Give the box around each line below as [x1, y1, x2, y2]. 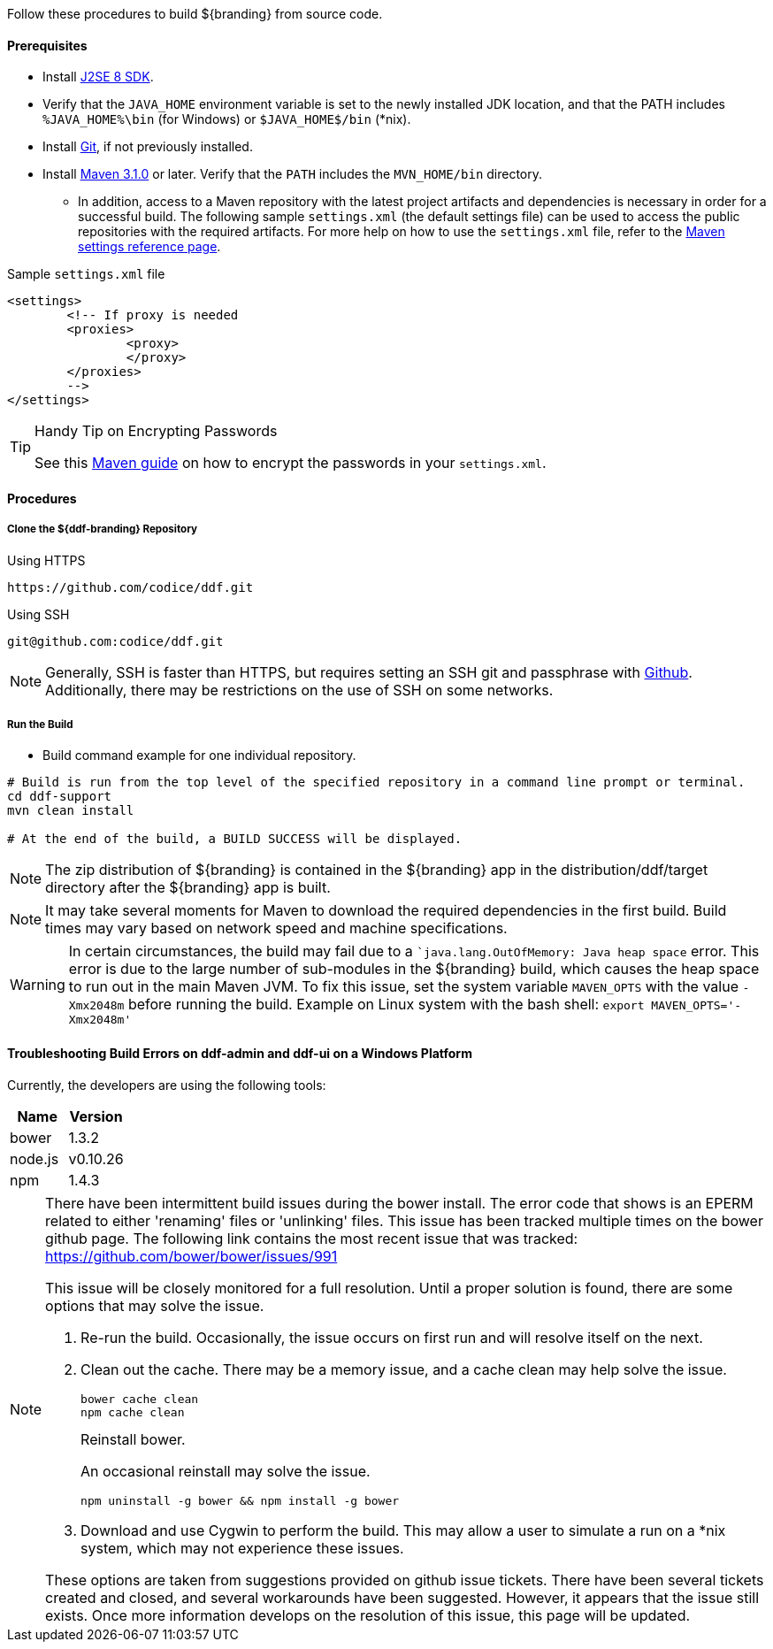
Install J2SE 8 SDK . [42, 69, 154, 85]
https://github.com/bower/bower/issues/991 [45, 1246, 338, 1265]
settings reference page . [78, 239, 221, 255]
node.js [10, 1149, 59, 1168]
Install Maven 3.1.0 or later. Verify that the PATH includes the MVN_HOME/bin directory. [42, 166, 543, 182]
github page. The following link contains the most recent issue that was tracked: [45, 1229, 578, 1247]
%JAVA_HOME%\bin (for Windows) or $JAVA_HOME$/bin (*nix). [42, 111, 411, 127]
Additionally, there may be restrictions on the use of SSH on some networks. [45, 680, 554, 699]
